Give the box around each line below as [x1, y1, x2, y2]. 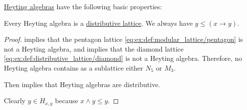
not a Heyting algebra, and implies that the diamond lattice [4, 43, 184, 54]
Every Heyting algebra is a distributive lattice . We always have [4, 18, 193, 28]
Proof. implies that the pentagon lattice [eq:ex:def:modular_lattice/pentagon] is [4, 34, 243, 44]
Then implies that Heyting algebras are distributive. [4, 79, 160, 89]
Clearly [4, 95, 25, 106]
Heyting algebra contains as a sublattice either [4, 62, 143, 73]
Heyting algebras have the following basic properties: [4, 1, 162, 11]
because [55, 95, 78, 106]
